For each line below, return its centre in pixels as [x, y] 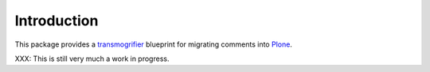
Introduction [57, 21]
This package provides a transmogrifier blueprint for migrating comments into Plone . [153, 44]
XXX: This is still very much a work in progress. [92, 59]
